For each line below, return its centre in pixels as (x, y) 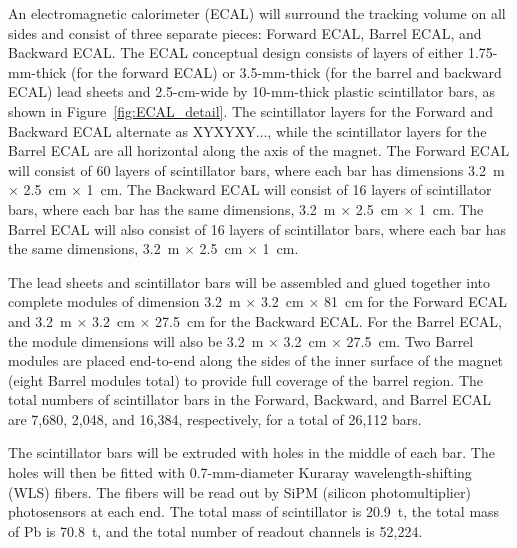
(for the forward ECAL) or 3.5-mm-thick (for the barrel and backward (286, 71)
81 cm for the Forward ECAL (415, 301)
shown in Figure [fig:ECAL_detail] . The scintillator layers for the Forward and (251, 110)
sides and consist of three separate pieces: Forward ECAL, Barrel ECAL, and (245, 32)
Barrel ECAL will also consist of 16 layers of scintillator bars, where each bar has (257, 228)
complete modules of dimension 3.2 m (124, 301)
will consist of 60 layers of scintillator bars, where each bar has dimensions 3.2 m (256, 169)
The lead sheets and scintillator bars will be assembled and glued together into (249, 281)
